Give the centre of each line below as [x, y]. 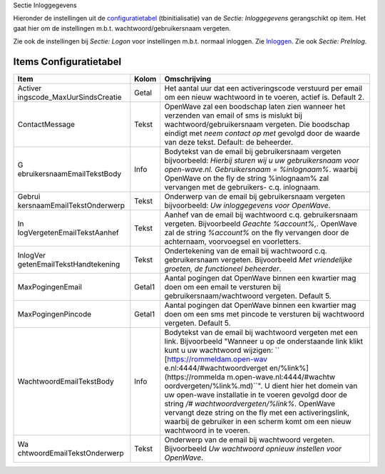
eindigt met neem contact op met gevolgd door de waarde [262, 133]
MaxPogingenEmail [50, 287]
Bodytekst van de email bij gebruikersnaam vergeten [253, 152]
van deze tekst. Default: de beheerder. [229, 143]
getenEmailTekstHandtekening [69, 264]
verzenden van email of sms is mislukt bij [233, 115]
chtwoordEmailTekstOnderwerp [71, 453]
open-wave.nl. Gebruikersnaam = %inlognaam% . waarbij [261, 170]
